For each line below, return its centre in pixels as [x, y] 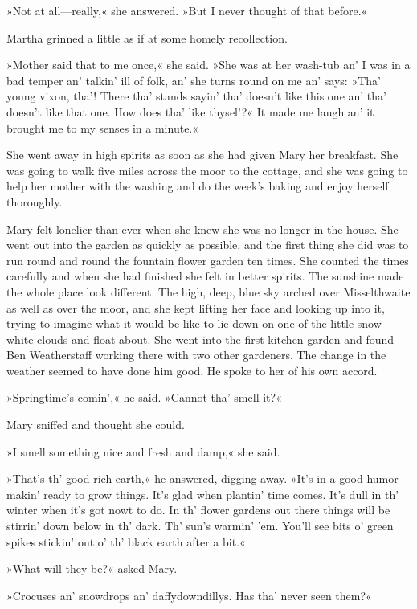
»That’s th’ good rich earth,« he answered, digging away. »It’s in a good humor [202, 478]
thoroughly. [35, 201]
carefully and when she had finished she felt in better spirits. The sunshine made [205, 276]
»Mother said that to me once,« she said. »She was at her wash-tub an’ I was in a [208, 65]
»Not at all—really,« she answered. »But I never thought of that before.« [187, 10]
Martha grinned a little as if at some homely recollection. [147, 37]
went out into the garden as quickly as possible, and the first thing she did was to [208, 245]
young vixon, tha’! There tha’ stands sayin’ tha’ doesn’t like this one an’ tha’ [196, 96]
